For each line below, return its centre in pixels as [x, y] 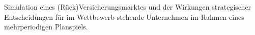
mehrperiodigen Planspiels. [46, 27]
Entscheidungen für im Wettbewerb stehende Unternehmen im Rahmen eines [124, 16]
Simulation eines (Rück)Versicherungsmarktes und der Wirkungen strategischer [128, 7]
